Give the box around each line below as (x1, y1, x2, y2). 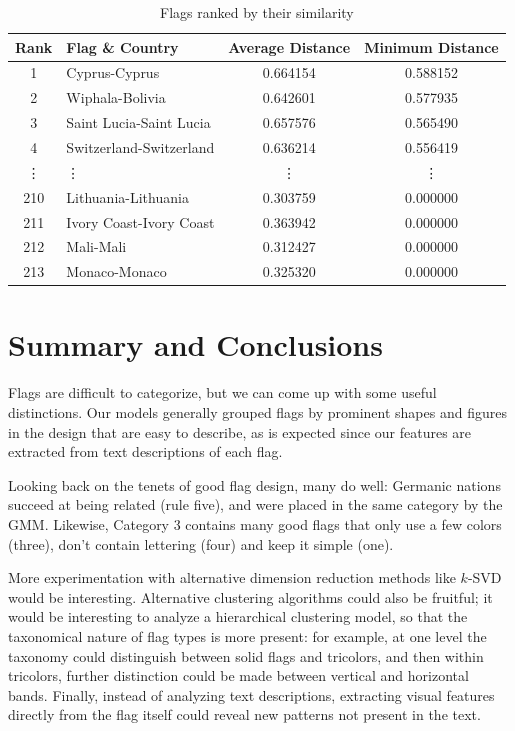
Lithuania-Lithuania (66, 186, 189, 207)
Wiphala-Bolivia (66, 87, 166, 108)
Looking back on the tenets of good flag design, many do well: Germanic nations (8, 474, 501, 495)
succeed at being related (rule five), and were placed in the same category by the (8, 494, 503, 515)
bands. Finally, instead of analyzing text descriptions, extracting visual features (8, 684, 495, 705)
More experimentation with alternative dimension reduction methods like (8, 567, 456, 588)
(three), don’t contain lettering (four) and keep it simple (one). (8, 533, 394, 554)
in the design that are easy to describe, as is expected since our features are (8, 421, 472, 442)
